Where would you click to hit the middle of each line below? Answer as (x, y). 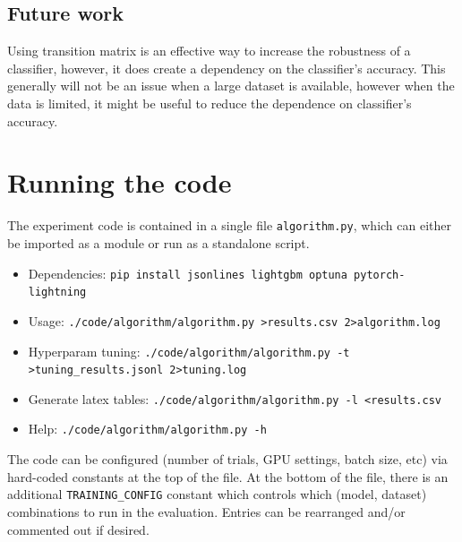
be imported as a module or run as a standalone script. (158, 242)
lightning (57, 293)
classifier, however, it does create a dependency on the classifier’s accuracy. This (227, 68)
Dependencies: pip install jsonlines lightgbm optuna (188, 273)
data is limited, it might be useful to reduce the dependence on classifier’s (210, 103)
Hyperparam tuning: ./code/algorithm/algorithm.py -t (189, 351)
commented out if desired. (78, 529)
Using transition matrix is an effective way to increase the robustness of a (209, 51)
